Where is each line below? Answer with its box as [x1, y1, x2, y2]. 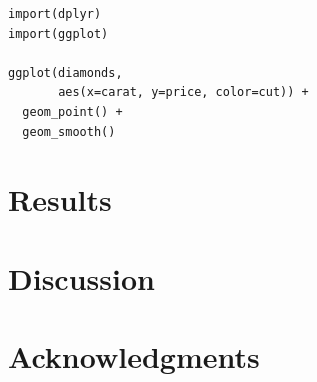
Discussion [8, 257, 155, 298]
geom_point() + [22, 104, 123, 119]
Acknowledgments [8, 336, 260, 377]
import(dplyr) [8, 7, 102, 21]
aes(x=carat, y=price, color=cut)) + [58, 85, 309, 100]
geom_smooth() [22, 124, 116, 139]
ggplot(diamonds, [8, 65, 123, 80]
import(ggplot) [8, 26, 109, 41]
